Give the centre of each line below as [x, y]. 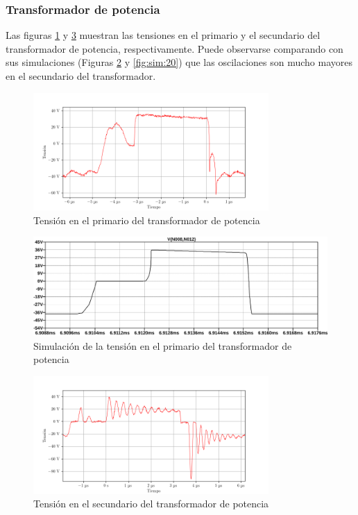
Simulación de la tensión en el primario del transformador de [163, 345]
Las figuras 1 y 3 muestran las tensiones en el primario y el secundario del [163, 35]
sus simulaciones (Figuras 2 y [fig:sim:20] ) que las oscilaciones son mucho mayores [179, 62]
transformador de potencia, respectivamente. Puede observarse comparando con [174, 48]
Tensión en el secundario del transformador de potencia [151, 504]
